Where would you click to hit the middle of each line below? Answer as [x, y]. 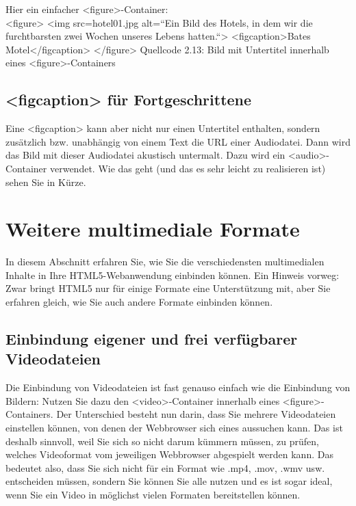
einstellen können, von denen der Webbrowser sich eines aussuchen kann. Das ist [174, 428]
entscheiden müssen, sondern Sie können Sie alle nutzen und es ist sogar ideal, [169, 481]
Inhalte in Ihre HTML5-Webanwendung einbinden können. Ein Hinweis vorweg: [173, 275]
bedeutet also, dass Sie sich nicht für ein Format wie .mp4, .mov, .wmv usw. [165, 467]
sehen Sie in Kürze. [46, 182]
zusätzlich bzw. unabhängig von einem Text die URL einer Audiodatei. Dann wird [178, 141]
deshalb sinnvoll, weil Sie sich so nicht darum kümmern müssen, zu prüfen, [162, 441]
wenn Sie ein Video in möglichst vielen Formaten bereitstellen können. [153, 494]
